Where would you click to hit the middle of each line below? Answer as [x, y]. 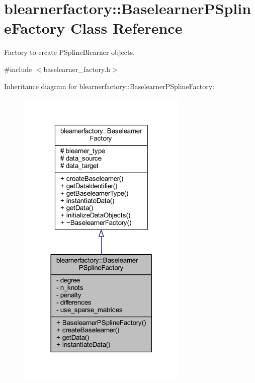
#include [18, 69]
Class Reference [126, 28]
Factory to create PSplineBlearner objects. [69, 52]
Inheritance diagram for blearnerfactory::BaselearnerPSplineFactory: [109, 86]
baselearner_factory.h [77, 69]
